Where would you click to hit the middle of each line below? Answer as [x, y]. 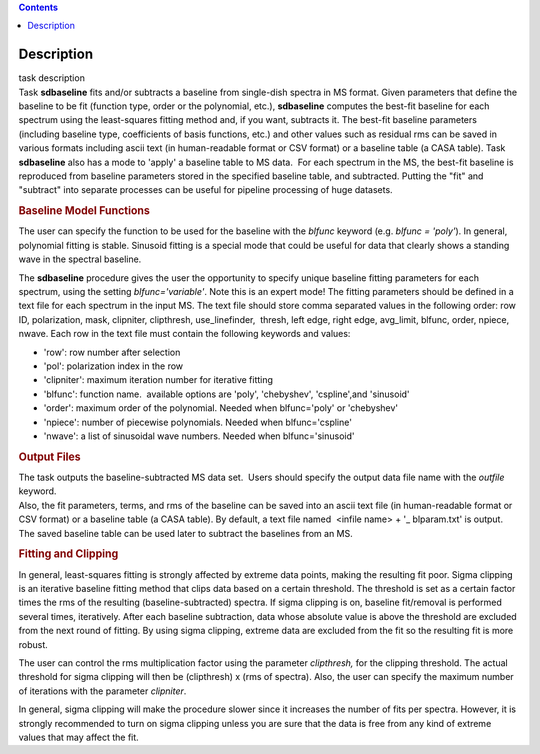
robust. [33, 644]
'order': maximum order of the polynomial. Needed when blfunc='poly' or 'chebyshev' [221, 408]
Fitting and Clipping [68, 554]
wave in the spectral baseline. [80, 259]
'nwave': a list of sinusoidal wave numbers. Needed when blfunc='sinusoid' [199, 436]
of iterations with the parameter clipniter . [102, 691]
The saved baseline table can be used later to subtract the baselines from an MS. [186, 533]
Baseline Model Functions [84, 211]
